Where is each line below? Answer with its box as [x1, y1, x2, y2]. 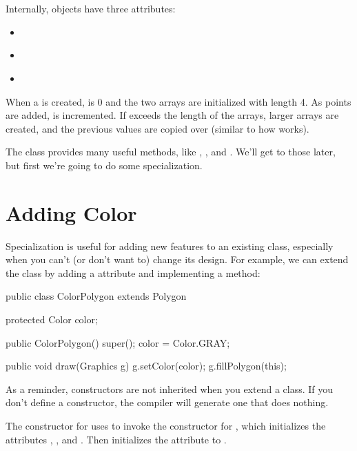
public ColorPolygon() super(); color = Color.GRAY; [6, 335, 230, 349]
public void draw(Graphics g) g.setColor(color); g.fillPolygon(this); [6, 358, 287, 373]
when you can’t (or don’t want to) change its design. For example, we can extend [6, 252, 349, 267]
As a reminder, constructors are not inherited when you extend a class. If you [6, 381, 334, 396]
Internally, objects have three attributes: [6, 1, 176, 15]
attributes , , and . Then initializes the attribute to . [6, 432, 227, 446]
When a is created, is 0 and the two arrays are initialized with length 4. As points [6, 94, 351, 108]
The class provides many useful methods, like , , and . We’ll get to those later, [6, 144, 336, 159]
